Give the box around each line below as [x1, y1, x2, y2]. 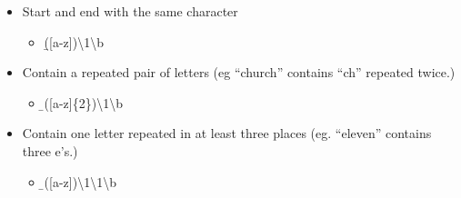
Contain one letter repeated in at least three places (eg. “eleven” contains [22, 124, 432, 143]
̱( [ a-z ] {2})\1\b [44, 93, 123, 112]
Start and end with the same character [22, 2, 238, 20]
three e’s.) [22, 141, 78, 160]
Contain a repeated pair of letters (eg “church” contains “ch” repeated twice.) [22, 63, 456, 82]
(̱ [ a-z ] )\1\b [44, 32, 104, 51]
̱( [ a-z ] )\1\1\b [44, 172, 116, 191]
